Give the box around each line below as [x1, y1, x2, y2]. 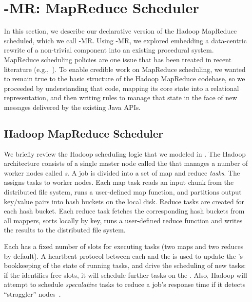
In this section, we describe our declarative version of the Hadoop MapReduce [4, 26, 237, 36]
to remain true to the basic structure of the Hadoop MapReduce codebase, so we [4, 73, 245, 84]
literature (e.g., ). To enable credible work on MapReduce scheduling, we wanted [4, 64, 246, 74]
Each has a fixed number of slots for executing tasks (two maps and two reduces [4, 241, 244, 251]
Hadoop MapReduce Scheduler [4, 125, 163, 141]
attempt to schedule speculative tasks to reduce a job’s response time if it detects [4, 279, 246, 289]
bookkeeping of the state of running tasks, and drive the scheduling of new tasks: [4, 260, 246, 270]
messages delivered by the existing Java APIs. [4, 102, 141, 112]
